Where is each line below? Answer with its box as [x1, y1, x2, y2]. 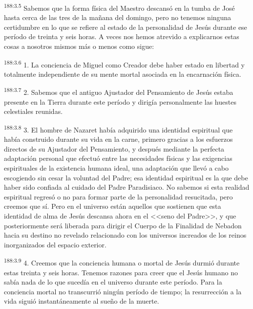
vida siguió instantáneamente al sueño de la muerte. [4, 296, 159, 306]
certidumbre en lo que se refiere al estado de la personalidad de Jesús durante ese [4, 22, 247, 32]
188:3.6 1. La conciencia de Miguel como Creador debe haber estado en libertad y [4, 58, 245, 69]
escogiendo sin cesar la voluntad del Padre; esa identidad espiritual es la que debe [4, 172, 248, 182]
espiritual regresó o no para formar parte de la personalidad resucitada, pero [4, 191, 233, 201]
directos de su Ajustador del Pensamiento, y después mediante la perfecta [4, 143, 225, 154]
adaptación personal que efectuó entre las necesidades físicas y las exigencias [4, 153, 232, 163]
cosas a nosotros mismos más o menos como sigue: [4, 41, 154, 51]
